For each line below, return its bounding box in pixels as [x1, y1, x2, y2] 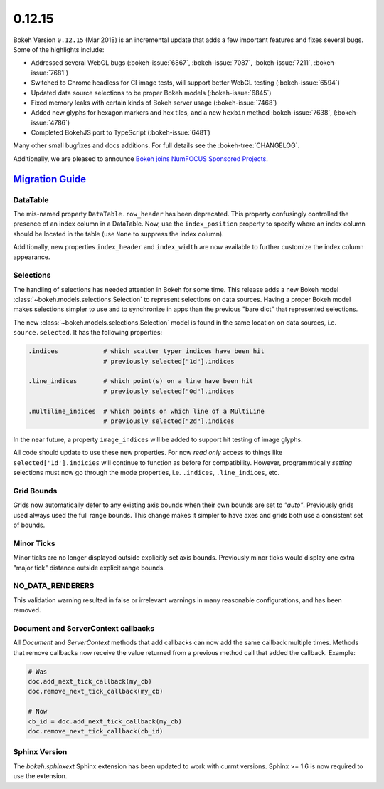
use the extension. [13, 772, 68, 780]
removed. [13, 606, 41, 615]
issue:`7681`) [31, 68, 69, 77]
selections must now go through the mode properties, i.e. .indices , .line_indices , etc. [13, 469, 280, 477]
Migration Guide [13, 173, 87, 185]
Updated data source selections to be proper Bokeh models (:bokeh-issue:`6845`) [31, 88, 272, 97]
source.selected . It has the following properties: [13, 328, 163, 337]
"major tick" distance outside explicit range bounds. [13, 563, 165, 572]
